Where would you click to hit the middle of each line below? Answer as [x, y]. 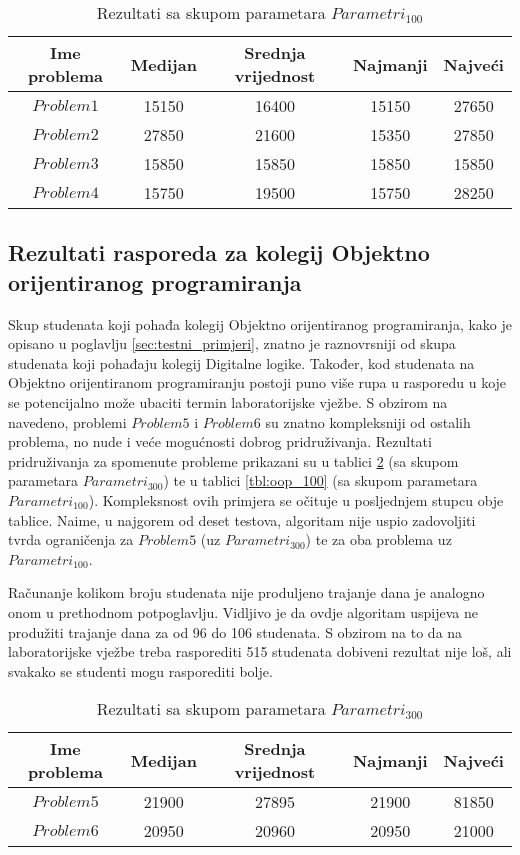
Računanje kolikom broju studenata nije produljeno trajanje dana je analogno [246, 592]
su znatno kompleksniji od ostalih [368, 421]
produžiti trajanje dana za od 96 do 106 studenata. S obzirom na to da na [235, 631]
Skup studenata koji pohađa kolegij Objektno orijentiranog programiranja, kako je [260, 323]
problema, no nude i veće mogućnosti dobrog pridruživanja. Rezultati [220, 441]
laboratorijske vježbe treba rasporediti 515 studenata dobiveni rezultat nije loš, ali [260, 651]
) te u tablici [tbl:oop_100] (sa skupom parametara [320, 480]
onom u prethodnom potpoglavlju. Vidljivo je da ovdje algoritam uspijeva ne [243, 611]
